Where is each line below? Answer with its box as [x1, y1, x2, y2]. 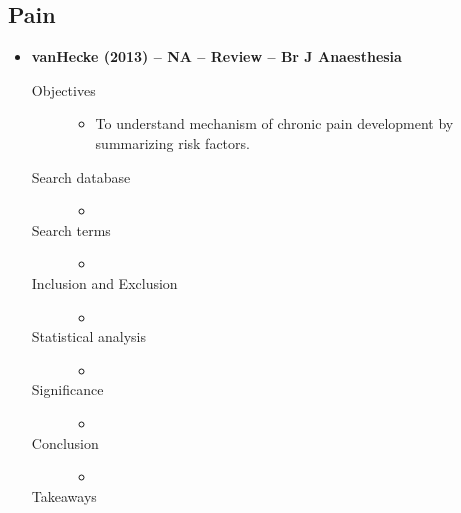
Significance [31, 379, 104, 400]
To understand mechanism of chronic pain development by [95, 113, 454, 134]
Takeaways [31, 485, 97, 506]
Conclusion [31, 432, 99, 453]
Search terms [31, 219, 111, 240]
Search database [31, 166, 131, 187]
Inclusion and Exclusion [31, 272, 178, 293]
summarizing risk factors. [95, 132, 250, 153]
